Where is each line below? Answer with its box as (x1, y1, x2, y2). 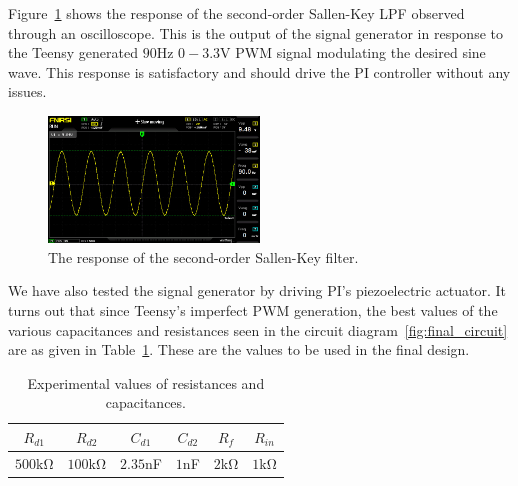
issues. (8, 81, 47, 102)
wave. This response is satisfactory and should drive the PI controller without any (8, 61, 511, 82)
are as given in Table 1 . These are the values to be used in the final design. (8, 339, 470, 360)
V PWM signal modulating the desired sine (220, 42, 486, 63)
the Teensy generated (8, 42, 138, 63)
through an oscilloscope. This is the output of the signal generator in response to (8, 22, 503, 43)
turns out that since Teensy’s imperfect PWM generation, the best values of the (8, 299, 498, 320)
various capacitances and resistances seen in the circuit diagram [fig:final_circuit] (8, 319, 508, 340)
